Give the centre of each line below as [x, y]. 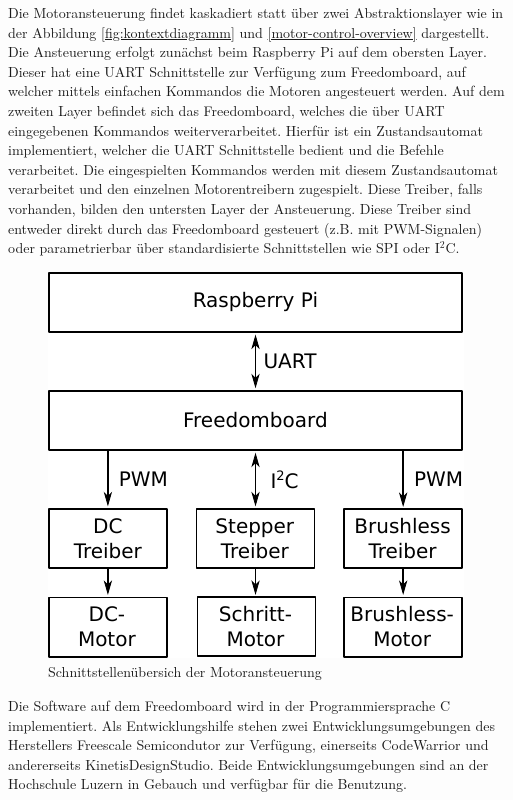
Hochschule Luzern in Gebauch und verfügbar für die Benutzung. [207, 783]
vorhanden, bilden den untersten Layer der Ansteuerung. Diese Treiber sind [240, 207]
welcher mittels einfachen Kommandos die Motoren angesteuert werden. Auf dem [256, 90]
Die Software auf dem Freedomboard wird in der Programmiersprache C [229, 704]
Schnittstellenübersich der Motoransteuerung [185, 671]
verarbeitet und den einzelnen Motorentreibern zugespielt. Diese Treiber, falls [245, 188]
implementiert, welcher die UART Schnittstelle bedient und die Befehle [226, 149]
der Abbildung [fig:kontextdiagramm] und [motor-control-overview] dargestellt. [249, 31]
